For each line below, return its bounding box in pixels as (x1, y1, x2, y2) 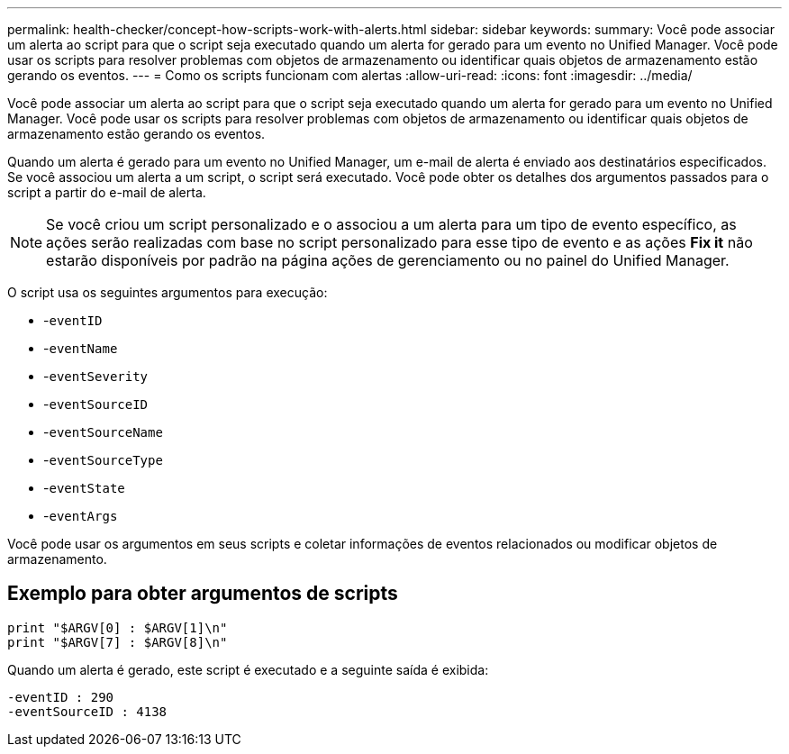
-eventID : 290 (7, 689, 114, 704)
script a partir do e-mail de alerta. (7, 185, 206, 200)
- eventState (43, 480, 125, 495)
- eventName (43, 341, 118, 356)
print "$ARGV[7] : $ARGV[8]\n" (7, 634, 228, 650)
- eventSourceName (43, 424, 163, 440)
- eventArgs (43, 508, 118, 523)
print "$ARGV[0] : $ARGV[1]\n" (7, 620, 228, 635)
